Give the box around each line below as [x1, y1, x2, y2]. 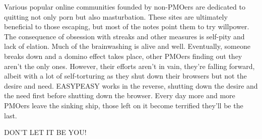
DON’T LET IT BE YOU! [4, 127, 87, 137]
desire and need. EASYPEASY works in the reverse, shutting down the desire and [4, 80, 258, 91]
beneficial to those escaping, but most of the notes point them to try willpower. [4, 21, 249, 32]
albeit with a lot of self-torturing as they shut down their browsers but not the [4, 71, 247, 81]
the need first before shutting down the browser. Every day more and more [4, 90, 235, 101]
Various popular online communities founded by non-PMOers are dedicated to [4, 2, 245, 12]
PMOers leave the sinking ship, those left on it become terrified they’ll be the [4, 100, 243, 110]
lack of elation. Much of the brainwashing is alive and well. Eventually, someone [4, 41, 250, 51]
